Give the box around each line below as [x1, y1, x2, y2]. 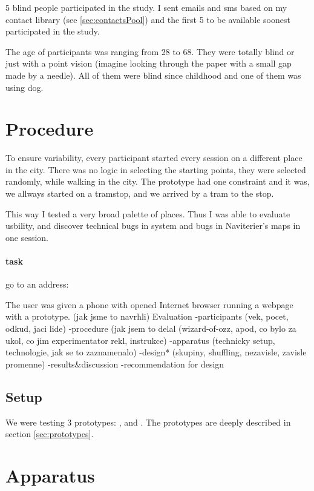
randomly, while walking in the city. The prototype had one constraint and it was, [5, 175, 310, 188]
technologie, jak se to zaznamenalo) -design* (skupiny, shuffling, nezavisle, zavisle [5, 346, 307, 358]
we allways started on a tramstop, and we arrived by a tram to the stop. [5, 187, 274, 200]
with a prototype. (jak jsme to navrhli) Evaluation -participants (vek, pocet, [5, 310, 289, 323]
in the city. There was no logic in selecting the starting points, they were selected [5, 163, 306, 176]
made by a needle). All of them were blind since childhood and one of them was [5, 68, 301, 81]
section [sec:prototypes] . [5, 427, 94, 440]
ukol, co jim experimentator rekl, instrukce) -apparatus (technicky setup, [5, 334, 275, 346]
